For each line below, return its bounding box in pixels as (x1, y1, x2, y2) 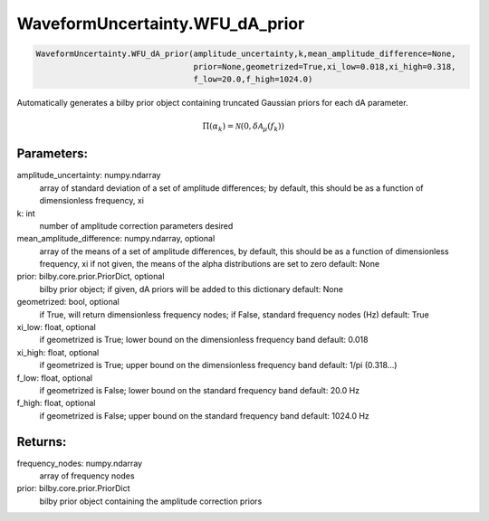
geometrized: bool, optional (16, 297, 120, 308)
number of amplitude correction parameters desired (39, 220, 234, 231)
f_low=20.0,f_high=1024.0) (193, 73, 313, 84)
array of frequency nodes (39, 470, 135, 481)
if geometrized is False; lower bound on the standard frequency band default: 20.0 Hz (39, 385, 360, 395)
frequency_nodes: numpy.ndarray (16, 458, 143, 469)
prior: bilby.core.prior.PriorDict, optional (16, 271, 165, 282)
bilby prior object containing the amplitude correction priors (39, 496, 263, 507)
